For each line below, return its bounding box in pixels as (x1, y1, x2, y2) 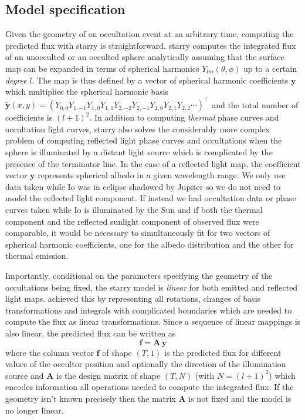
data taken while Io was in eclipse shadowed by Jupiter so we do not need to (5, 180, 281, 192)
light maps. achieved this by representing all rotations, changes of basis (5, 292, 261, 305)
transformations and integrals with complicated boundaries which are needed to (5, 304, 292, 316)
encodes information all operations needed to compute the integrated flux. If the (5, 381, 294, 393)
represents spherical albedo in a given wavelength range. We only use (38, 169, 286, 181)
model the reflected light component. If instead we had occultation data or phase (5, 192, 296, 204)
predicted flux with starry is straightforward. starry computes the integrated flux (5, 39, 296, 51)
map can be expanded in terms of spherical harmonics (5, 62, 199, 74)
